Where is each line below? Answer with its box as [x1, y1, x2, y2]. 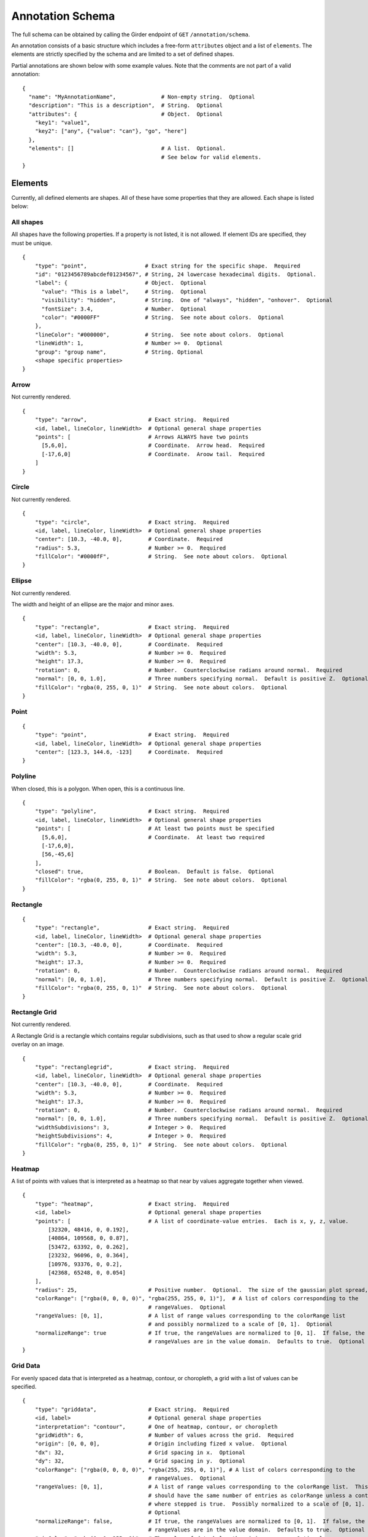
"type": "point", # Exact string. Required [34, 732, 229, 738]
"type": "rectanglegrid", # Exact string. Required [34, 1064, 229, 1071]
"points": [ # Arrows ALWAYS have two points [34, 433, 249, 441]
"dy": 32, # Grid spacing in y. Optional [34, 1458, 245, 1464]
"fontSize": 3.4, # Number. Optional [41, 305, 207, 312]
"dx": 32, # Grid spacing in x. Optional [34, 1448, 245, 1456]
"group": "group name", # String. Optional [34, 348, 204, 355]
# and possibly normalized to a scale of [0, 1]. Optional [148, 1321, 333, 1328]
